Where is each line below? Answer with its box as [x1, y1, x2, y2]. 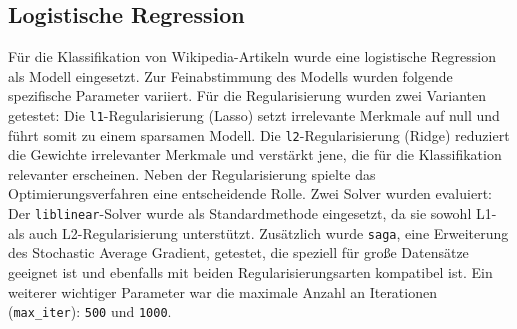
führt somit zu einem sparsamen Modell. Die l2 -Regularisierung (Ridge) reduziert [8, 124, 510, 145]
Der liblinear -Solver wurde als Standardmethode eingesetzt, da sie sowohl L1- [8, 203, 497, 224]
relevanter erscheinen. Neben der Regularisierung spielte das [8, 163, 376, 184]
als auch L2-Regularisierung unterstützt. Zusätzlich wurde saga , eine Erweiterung [8, 222, 509, 243]
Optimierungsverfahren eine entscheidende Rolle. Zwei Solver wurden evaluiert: [8, 183, 492, 204]
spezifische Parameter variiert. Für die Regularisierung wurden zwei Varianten [8, 85, 487, 106]
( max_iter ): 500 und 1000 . [8, 301, 172, 322]
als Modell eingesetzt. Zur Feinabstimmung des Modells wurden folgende [8, 65, 453, 86]
